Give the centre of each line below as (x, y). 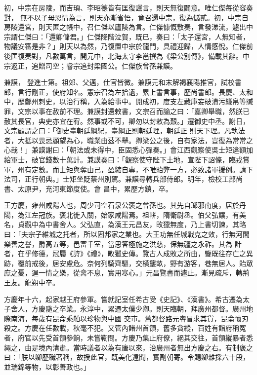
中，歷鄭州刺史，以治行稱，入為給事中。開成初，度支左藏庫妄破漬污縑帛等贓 (128, 101)
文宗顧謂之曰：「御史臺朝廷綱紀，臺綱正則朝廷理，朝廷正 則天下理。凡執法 (125, 131)
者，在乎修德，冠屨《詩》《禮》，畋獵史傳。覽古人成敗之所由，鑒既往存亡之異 (128, 253)
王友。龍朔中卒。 (32, 282)
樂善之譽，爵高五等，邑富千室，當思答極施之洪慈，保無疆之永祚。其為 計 (123, 244)
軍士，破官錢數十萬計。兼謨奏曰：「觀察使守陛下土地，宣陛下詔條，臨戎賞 (130, 159)
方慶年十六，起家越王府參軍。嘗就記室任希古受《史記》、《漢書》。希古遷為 (123, 299)
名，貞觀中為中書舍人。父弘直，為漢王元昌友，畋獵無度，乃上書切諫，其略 (125, 224)
